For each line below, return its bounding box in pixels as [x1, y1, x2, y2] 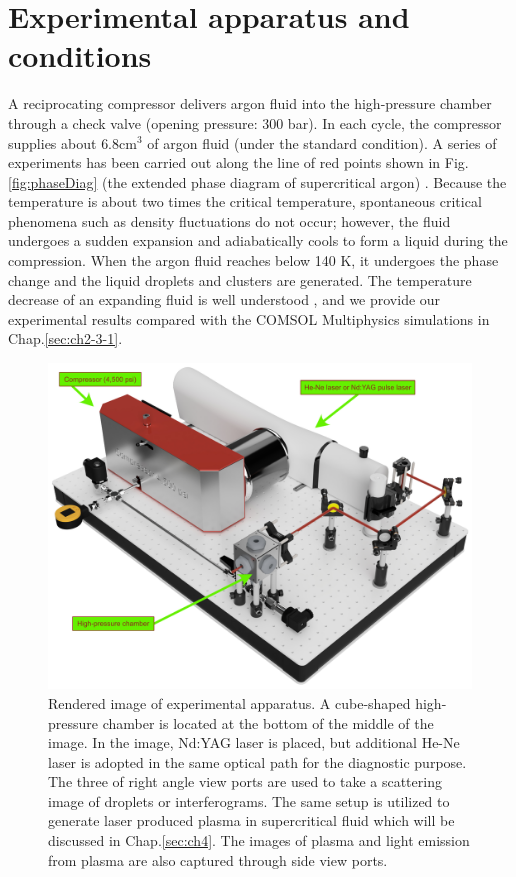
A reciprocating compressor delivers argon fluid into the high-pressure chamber [8, 93, 492, 114]
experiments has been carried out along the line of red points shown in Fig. [8, 152, 469, 173]
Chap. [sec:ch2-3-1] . [8, 328, 123, 349]
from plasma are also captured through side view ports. [48, 849, 388, 870]
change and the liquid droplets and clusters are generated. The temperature [8, 269, 472, 290]
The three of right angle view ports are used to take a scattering [48, 771, 442, 792]
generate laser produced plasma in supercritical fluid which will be [48, 810, 455, 831]
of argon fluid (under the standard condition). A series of [147, 132, 497, 153]
